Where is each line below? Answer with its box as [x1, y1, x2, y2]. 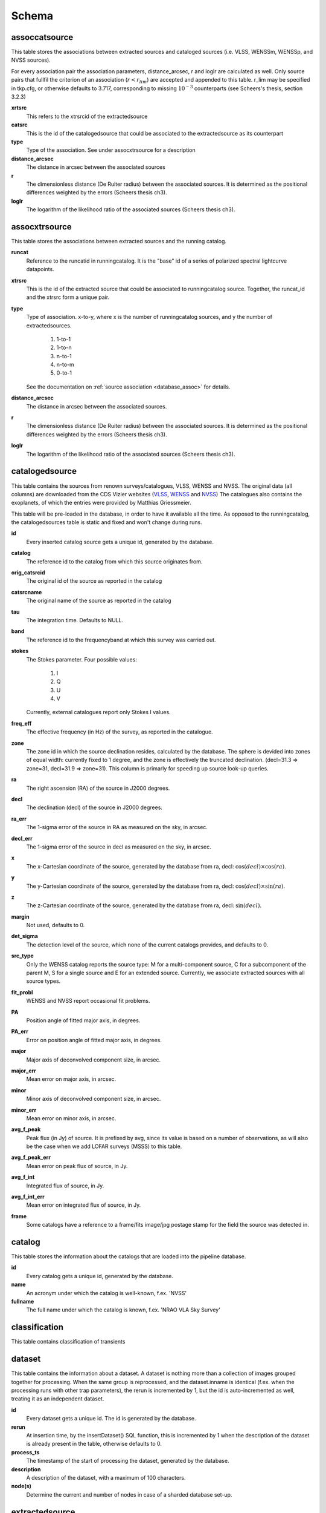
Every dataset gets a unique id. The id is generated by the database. [26, 1415, 196, 1422]
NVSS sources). [11, 56, 51, 64]
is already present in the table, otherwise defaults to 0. [26, 1440, 162, 1448]
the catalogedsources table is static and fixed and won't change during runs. [11, 519, 202, 526]
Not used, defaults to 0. [26, 922, 85, 929]
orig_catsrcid [11, 569, 45, 576]
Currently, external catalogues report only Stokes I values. [26, 709, 171, 716]
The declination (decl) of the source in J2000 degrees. [26, 804, 163, 811]
